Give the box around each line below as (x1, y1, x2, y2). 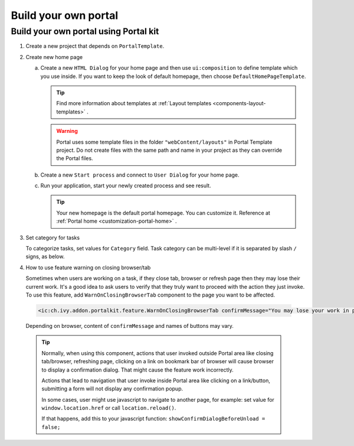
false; (41, 424, 61, 431)
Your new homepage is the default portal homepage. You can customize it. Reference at (56, 209, 271, 216)
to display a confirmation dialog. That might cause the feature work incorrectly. (41, 366, 234, 373)
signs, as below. (25, 253, 65, 260)
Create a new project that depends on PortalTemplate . (25, 43, 165, 50)
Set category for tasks (25, 234, 80, 241)
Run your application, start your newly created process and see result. (40, 182, 212, 189)
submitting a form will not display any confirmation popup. (41, 385, 183, 392)
